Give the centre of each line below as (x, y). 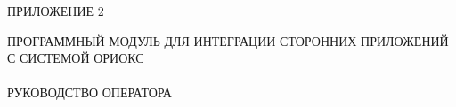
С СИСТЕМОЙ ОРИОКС (76, 58)
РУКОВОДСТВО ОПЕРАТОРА (90, 92)
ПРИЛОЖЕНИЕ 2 (56, 11)
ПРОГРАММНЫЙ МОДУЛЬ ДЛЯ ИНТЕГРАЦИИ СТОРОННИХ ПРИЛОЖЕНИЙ (228, 40)
